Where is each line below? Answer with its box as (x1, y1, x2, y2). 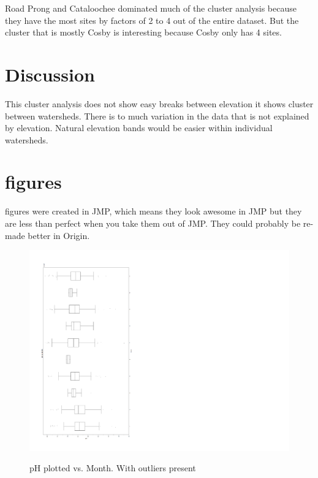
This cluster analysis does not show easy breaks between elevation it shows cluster (5, 97, 314, 110)
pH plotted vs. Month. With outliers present (29, 461, 196, 474)
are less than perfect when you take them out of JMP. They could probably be (5, 217, 301, 229)
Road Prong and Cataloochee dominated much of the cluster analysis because (5, 2, 297, 14)
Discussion (5, 61, 95, 86)
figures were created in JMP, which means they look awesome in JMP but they (5, 205, 302, 218)
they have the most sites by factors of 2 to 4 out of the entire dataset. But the (5, 13, 299, 26)
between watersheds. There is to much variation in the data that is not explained (5, 109, 309, 122)
